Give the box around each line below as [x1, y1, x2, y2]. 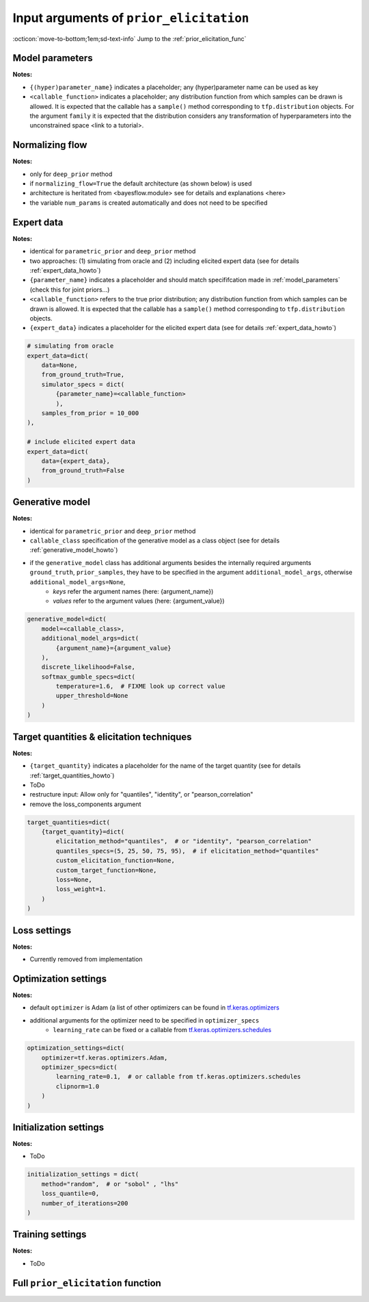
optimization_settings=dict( [27, 1044, 125, 1052]
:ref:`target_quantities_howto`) [29, 771, 115, 779]
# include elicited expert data [27, 438, 136, 446]
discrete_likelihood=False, [41, 663, 136, 671]
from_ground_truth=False [41, 466, 125, 475]
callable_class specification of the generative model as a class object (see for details [29, 536, 280, 544]
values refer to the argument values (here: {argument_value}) [53, 597, 225, 605]
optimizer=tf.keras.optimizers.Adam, [41, 1053, 168, 1062]
